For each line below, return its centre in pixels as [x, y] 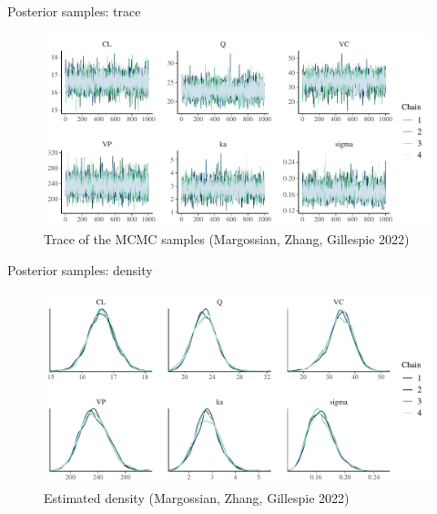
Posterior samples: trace [74, 11]
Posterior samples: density [80, 269]
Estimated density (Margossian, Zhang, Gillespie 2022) [197, 497]
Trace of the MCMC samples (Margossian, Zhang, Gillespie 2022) [227, 239]
